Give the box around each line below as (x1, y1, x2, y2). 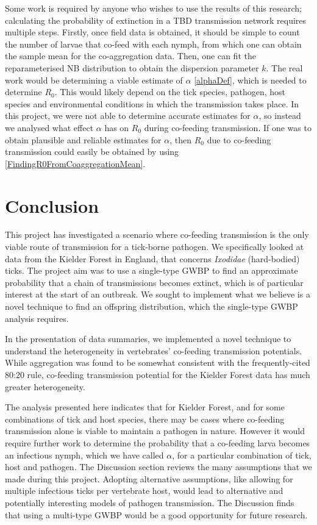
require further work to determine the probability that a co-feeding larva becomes (5, 436, 310, 449)
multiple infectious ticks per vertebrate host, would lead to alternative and (5, 484, 283, 497)
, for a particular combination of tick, (172, 448, 312, 461)
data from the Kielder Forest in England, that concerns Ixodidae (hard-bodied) (5, 252, 300, 265)
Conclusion (5, 193, 99, 218)
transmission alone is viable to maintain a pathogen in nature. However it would (5, 424, 305, 437)
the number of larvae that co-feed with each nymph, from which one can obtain (5, 37, 302, 50)
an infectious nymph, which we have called (5, 448, 164, 461)
